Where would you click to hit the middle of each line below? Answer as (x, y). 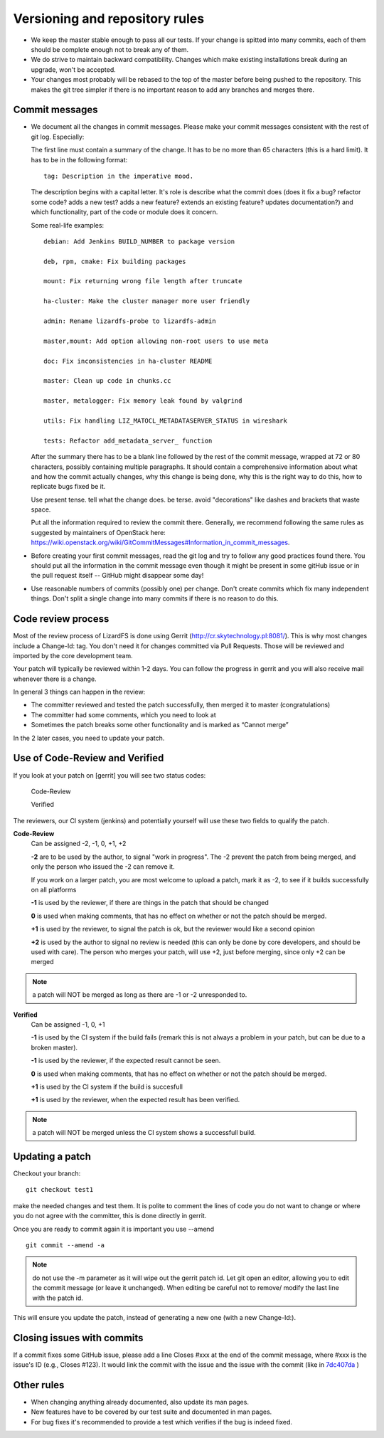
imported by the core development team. (73, 655)
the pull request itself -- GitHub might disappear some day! (117, 576)
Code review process (61, 619)
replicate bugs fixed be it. (68, 487)
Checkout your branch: (47, 1173)
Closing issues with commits (78, 1338)
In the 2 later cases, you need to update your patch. (89, 738)
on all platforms (54, 890)
